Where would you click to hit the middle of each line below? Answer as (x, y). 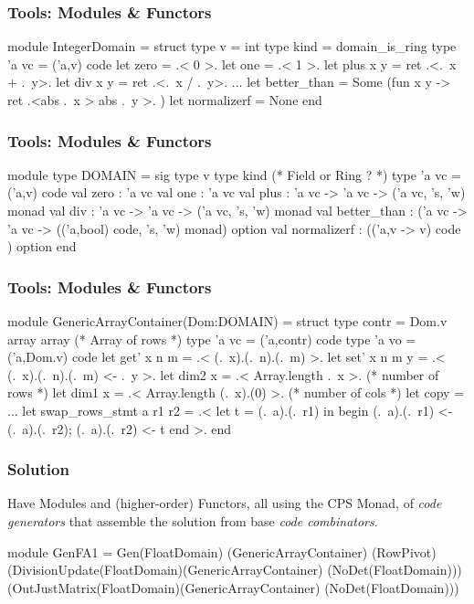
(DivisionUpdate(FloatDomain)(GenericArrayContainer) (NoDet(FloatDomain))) (235, 570)
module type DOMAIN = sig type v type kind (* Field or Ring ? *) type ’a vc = (234, 174)
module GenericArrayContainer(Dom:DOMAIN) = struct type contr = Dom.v (227, 321)
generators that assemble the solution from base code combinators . (193, 520)
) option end (42, 246)
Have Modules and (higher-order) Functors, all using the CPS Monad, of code (225, 503)
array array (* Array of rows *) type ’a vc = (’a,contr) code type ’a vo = (212, 339)
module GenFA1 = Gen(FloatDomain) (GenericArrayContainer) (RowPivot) (222, 551)
